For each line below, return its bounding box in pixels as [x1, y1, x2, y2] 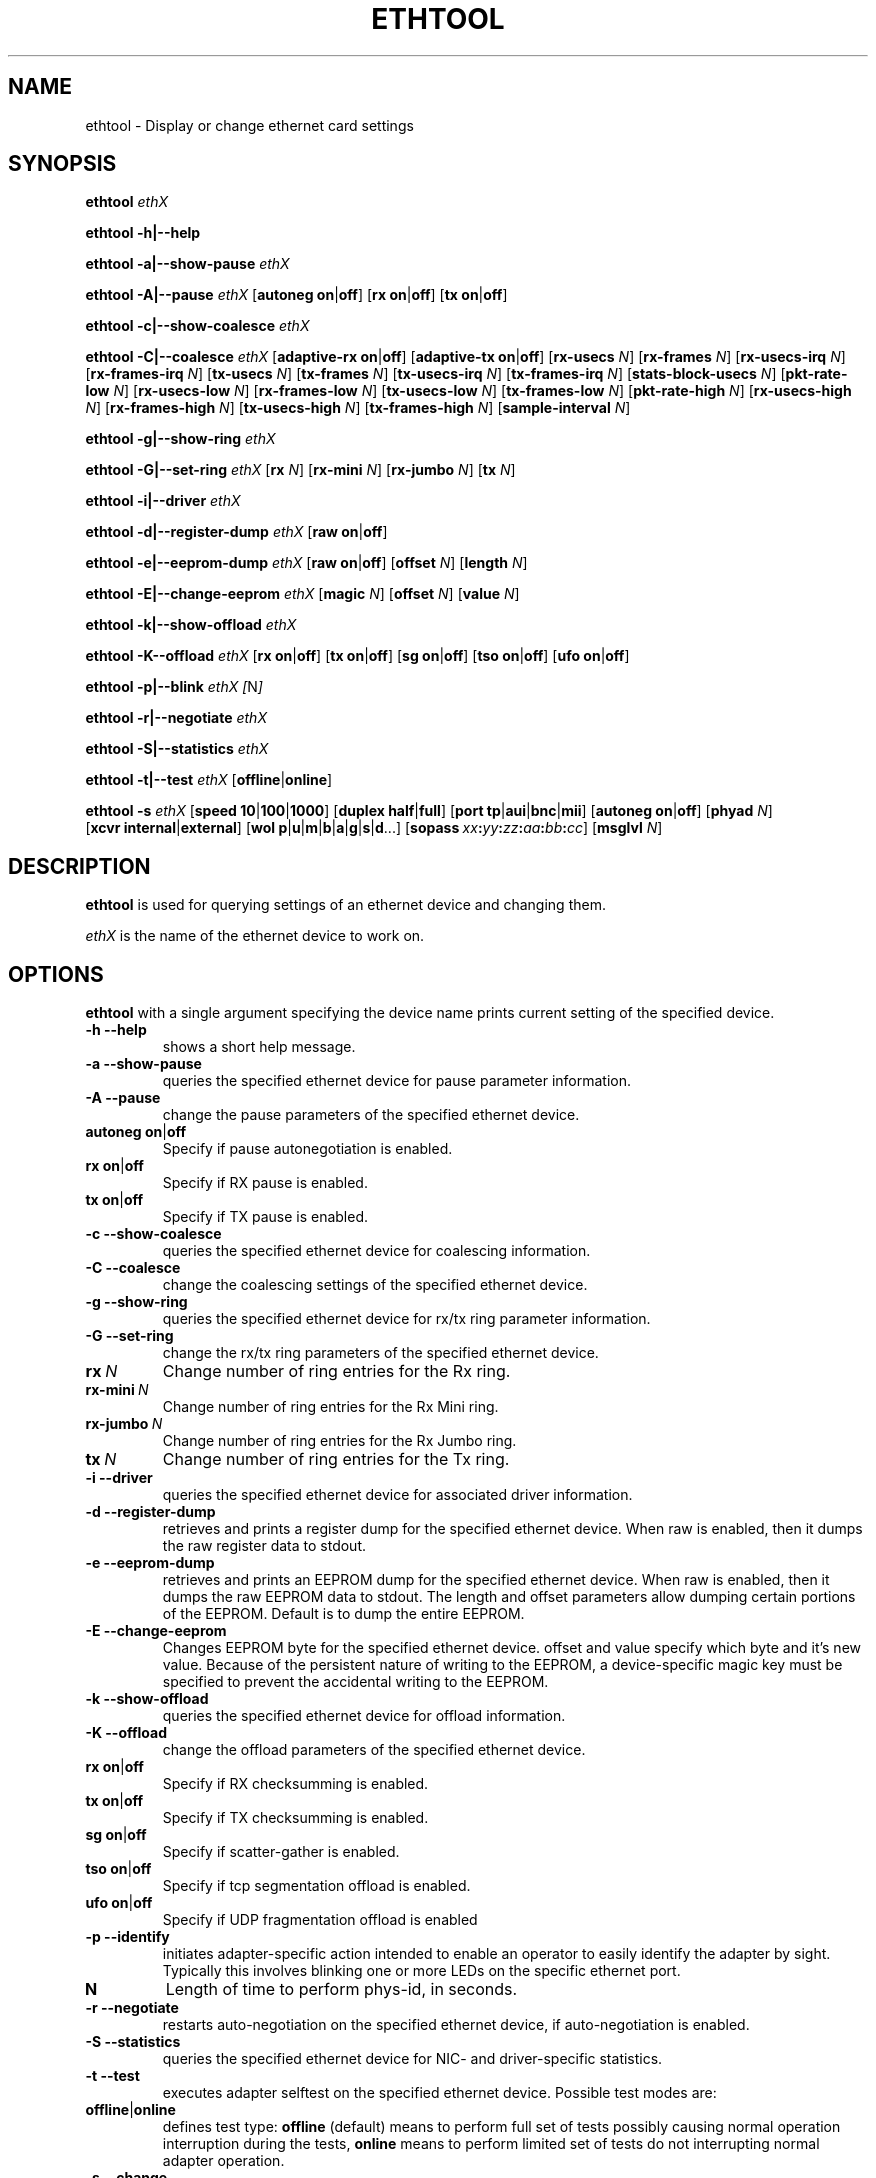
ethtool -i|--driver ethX [85, 492, 241, 510]
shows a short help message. [162, 1038, 356, 1056]
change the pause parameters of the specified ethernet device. [162, 1106, 580, 1124]
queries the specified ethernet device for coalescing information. [162, 1242, 591, 1260]
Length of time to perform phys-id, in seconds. [165, 1979, 518, 2000]
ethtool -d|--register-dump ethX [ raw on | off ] [85, 523, 388, 541]
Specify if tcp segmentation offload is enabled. [162, 1877, 471, 1895]
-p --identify [85, 1928, 170, 1946]
